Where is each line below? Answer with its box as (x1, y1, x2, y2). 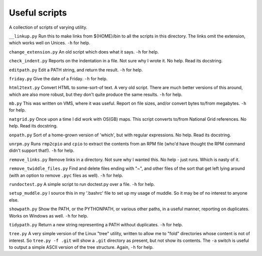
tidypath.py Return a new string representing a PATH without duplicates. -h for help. (9, 221, 183, 227)
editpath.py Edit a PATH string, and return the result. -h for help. (9, 67, 143, 73)
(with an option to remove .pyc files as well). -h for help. (9, 172, 123, 178)
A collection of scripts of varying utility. (9, 24, 87, 30)
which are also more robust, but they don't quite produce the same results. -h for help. (9, 91, 183, 97)
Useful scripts (9, 7, 67, 18)
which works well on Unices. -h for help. (9, 40, 91, 46)
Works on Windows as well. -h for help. (9, 213, 88, 219)
